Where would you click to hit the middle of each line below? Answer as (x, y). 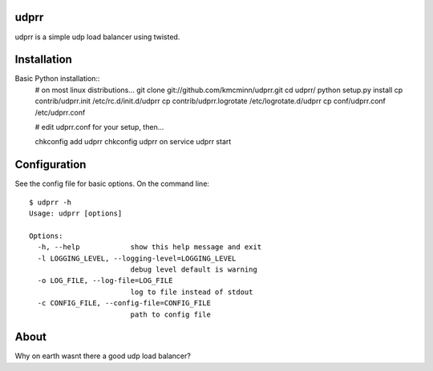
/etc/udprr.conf (60, 112)
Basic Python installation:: (57, 79)
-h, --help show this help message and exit (150, 247)
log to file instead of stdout (192, 292)
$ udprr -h (51, 202)
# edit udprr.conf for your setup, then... (99, 127)
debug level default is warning (194, 270)
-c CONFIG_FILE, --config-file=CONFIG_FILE (124, 303)
